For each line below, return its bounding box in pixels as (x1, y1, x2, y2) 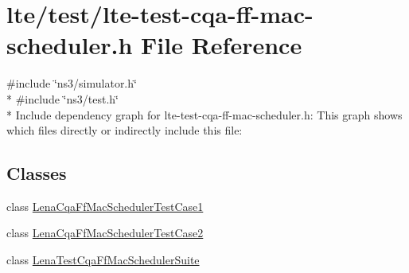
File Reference (141, 29, 302, 61)
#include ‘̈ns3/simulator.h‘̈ (6, 75, 137, 92)
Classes (6, 161, 67, 185)
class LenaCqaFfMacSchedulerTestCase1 (6, 197, 204, 214)
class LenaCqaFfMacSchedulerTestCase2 (6, 224, 204, 241)
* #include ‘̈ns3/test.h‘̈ (6, 90, 119, 107)
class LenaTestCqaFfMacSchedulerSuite (6, 252, 200, 268)
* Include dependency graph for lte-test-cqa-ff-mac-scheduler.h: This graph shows (6, 106, 403, 123)
